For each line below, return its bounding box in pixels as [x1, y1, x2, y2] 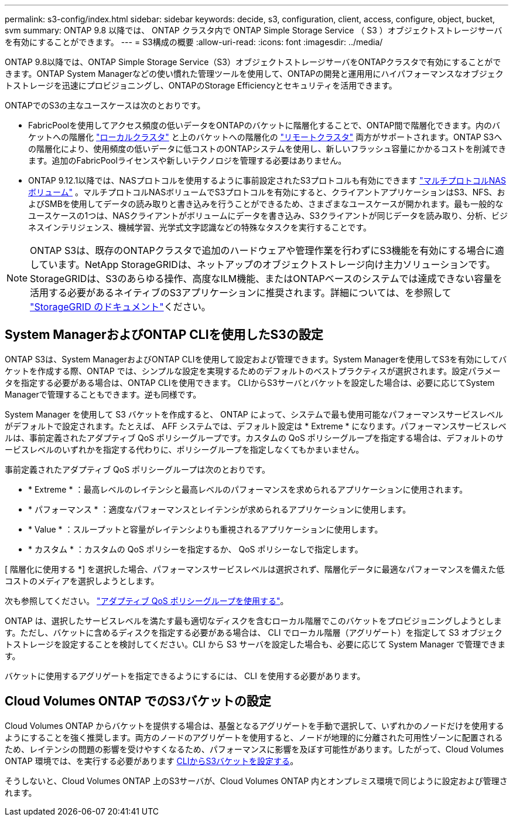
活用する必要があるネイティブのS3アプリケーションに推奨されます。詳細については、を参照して [30, 287, 452, 298]
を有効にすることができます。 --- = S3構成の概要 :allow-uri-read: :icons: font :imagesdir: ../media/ [5, 37, 383, 47]
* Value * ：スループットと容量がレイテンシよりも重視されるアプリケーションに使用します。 [28, 524, 383, 534]
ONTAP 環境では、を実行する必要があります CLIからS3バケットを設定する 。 [5, 755, 299, 766]
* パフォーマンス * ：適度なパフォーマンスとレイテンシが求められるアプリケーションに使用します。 [28, 504, 411, 514]
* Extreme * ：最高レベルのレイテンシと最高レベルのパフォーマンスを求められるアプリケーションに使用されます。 [28, 484, 468, 494]
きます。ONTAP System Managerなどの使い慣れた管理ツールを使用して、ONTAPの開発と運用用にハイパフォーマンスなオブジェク [5, 69, 504, 79]
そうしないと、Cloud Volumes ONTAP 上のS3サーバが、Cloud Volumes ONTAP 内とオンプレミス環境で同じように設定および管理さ [5, 775, 508, 786]
